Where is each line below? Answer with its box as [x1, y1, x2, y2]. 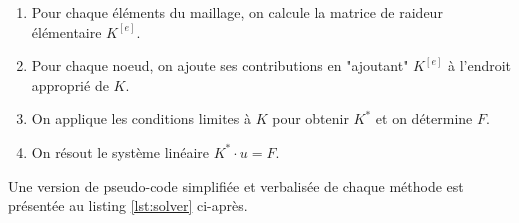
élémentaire [31, 21, 102, 42]
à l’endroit [448, 55, 512, 76]
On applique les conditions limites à [31, 108, 251, 129]
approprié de [31, 74, 109, 95]
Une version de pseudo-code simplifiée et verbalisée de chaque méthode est [8, 175, 464, 196]
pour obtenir [272, 108, 349, 129]
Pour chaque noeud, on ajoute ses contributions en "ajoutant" [31, 55, 409, 76]
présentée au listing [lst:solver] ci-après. [8, 195, 248, 216]
